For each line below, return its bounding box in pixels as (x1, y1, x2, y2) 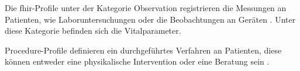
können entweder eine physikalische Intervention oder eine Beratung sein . (5, 55, 270, 68)
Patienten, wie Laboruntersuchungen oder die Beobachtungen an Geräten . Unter (5, 13, 296, 25)
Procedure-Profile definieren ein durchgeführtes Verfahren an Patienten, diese (5, 44, 282, 56)
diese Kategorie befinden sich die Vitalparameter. (5, 24, 181, 37)
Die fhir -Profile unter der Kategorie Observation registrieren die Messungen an (5, 2, 287, 13)
